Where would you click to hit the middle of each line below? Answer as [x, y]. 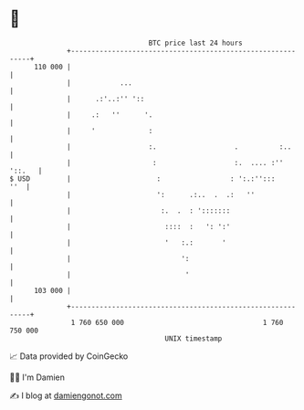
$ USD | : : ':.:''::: [142, 179]
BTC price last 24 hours [196, 43]
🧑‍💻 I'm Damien [37, 377]
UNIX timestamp [194, 338]
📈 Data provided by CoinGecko [69, 356]
